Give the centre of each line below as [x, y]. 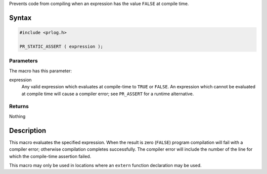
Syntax [20, 18]
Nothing [17, 116]
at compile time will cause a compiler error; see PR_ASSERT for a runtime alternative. [108, 94]
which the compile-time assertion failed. [50, 156]
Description [28, 131]
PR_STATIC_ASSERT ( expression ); [61, 46]
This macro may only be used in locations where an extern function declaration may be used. [105, 165]
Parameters [23, 61]
